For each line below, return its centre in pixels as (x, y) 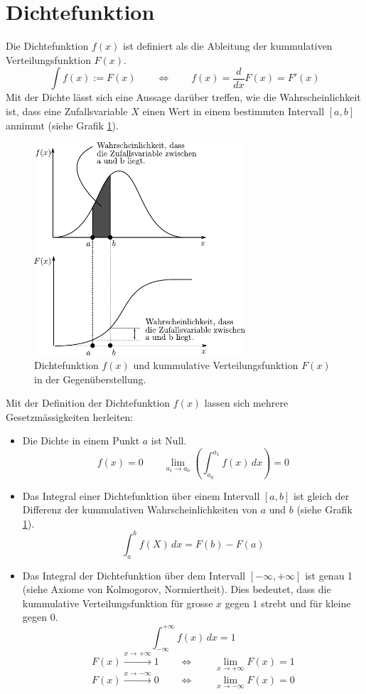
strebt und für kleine (306, 603)
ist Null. (169, 441)
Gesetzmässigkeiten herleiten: (70, 416)
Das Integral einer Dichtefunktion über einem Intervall (141, 495)
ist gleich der (321, 495)
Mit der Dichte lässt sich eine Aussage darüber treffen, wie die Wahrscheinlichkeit (183, 97)
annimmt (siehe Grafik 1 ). (62, 125)
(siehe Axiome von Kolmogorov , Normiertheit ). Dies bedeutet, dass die (177, 589)
